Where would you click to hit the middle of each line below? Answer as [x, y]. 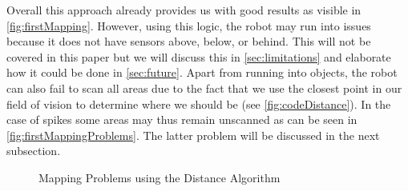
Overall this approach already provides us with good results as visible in [184, 10]
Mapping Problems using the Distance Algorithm [160, 177]
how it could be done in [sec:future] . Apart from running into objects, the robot [202, 72]
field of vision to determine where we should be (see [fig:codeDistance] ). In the [199, 103]
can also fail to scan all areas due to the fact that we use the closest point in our [204, 88]
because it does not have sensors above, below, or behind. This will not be [189, 41]
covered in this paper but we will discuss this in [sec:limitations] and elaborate [199, 56]
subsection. [34, 151]
